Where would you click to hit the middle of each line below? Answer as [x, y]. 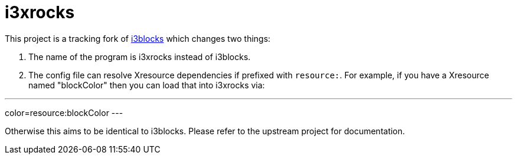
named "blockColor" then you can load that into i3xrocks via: [147, 85]
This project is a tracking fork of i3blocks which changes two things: [138, 38]
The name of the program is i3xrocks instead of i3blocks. [140, 57]
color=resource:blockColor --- [64, 112]
